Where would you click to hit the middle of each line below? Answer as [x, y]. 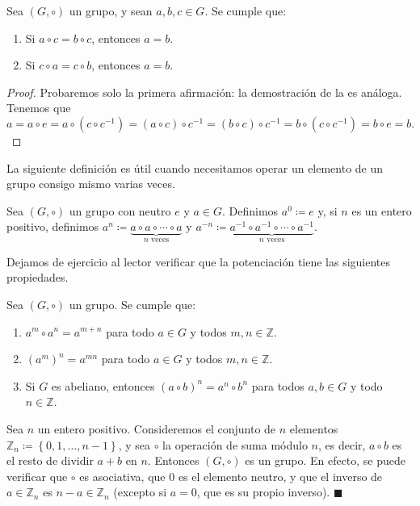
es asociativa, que [122, 476]
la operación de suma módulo [235, 444]
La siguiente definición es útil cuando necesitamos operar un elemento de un [195, 167]
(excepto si [140, 492]
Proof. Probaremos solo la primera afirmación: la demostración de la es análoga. [204, 92]
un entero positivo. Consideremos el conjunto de [157, 428]
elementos [314, 428]
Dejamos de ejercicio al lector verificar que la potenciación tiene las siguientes [199, 261]
